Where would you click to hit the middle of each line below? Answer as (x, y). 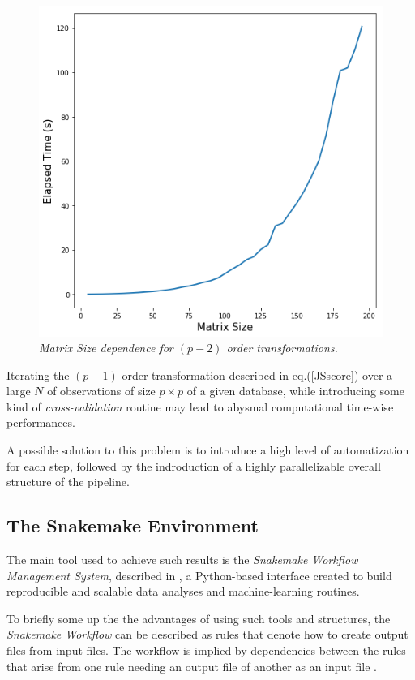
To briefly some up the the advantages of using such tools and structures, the (199, 618)
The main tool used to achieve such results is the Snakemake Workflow (182, 559)
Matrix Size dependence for (106, 348)
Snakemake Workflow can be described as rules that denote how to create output (207, 634)
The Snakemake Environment (133, 525)
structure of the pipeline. (68, 482)
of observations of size (101, 391)
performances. (41, 422)
